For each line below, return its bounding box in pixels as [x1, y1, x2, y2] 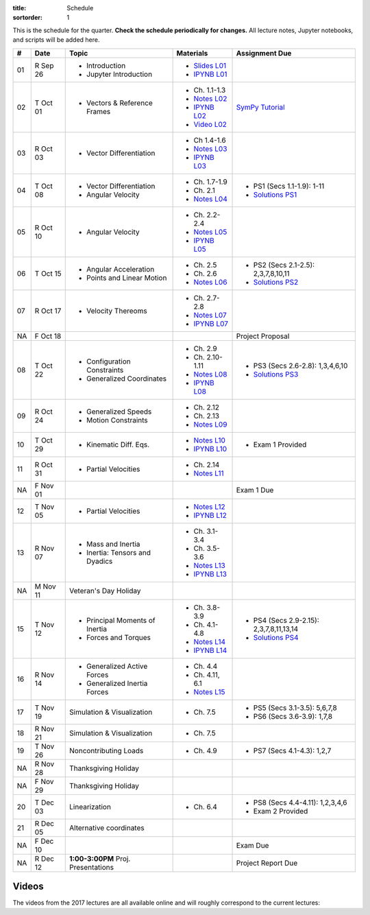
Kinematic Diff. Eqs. [86, 440, 150, 449]
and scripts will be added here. [12, 36, 100, 44]
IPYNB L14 [193, 645, 227, 655]
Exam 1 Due [236, 485, 274, 495]
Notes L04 [193, 194, 227, 204]
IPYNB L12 [193, 510, 227, 520]
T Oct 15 [34, 268, 62, 278]
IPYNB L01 [193, 69, 227, 79]
